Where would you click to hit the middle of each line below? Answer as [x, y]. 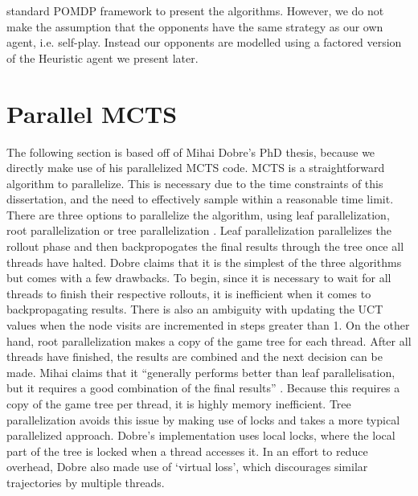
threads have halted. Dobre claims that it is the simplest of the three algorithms [204, 262]
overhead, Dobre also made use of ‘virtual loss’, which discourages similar [187, 467]
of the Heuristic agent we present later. [102, 57]
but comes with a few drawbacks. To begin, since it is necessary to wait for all [199, 278]
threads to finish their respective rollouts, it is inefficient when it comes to [189, 293]
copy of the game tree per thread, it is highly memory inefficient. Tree [179, 404]
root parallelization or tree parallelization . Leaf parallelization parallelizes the [199, 230]
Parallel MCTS [92, 113]
